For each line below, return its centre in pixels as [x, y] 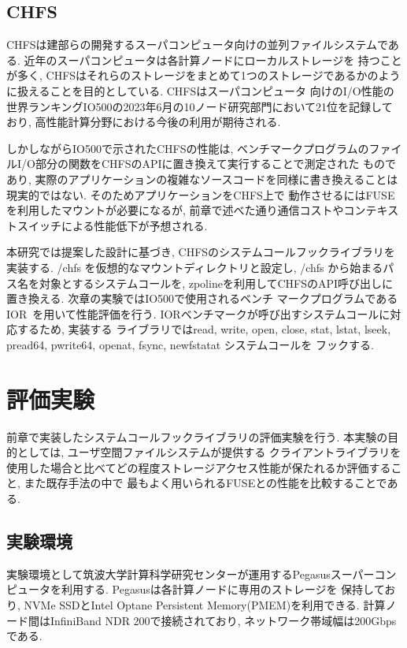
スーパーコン [363, 574]
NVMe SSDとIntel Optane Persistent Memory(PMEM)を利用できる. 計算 [205, 604]
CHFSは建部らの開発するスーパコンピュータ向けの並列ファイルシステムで [197, 45]
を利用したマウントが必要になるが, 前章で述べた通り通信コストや [175, 210]
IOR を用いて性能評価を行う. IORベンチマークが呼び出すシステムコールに [198, 313]
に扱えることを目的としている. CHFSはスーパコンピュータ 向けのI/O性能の [200, 90]
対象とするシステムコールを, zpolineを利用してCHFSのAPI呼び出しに [216, 283]
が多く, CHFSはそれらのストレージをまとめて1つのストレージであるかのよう [203, 75]
